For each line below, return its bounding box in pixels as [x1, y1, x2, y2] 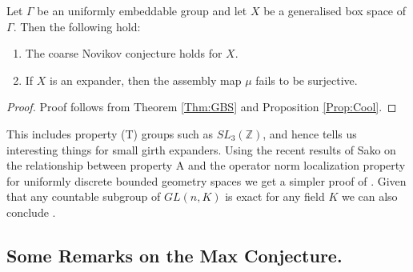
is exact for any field [225, 188, 325, 205]
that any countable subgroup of [6, 188, 161, 205]
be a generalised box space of [263, 2, 407, 18]
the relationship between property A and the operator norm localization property [6, 157, 406, 174]
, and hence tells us [263, 125, 357, 142]
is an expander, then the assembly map [50, 71, 242, 88]
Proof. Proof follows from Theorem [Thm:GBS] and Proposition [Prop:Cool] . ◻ [6, 98, 397, 115]
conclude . [6, 203, 56, 220]
